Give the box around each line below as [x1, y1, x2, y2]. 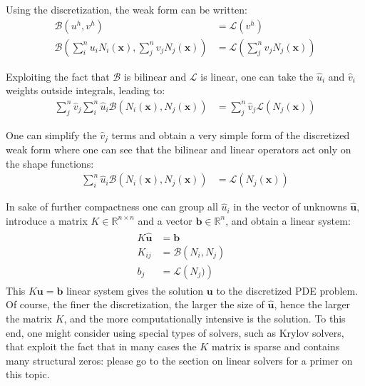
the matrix [6, 311, 52, 326]
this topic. [6, 367, 50, 382]
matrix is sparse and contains [211, 339, 340, 354]
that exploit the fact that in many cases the [6, 339, 197, 354]
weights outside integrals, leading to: [6, 83, 165, 98]
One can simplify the [6, 127, 97, 142]
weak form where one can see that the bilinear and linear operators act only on [6, 142, 351, 157]
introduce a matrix [6, 213, 88, 228]
